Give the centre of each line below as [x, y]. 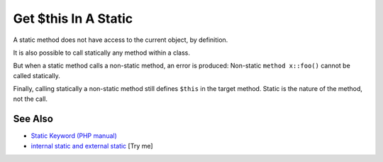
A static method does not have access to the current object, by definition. [121, 40]
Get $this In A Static [73, 18]
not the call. [30, 99]
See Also [33, 119]
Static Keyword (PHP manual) [74, 136]
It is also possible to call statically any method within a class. [102, 53]
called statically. [37, 75]
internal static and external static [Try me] [92, 146]
